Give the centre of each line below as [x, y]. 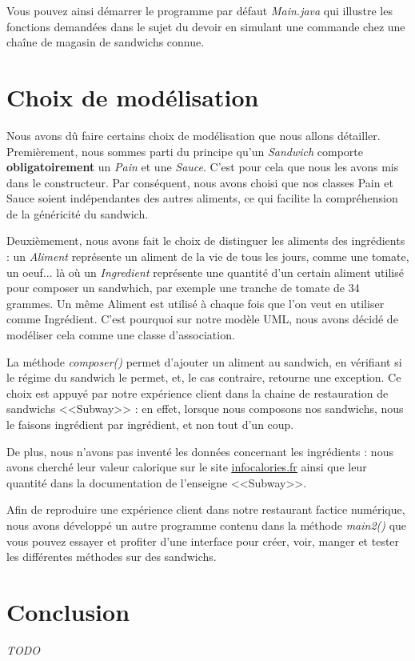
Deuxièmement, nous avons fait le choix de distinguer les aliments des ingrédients [206, 240]
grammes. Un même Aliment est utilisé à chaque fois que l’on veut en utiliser [196, 303]
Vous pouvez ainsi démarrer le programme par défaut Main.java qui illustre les [200, 10]
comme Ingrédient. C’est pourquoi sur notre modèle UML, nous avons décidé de [202, 319]
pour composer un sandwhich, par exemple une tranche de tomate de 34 [183, 288]
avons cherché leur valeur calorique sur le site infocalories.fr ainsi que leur [187, 467]
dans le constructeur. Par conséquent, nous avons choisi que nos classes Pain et [200, 182]
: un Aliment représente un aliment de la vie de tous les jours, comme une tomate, [208, 256]
